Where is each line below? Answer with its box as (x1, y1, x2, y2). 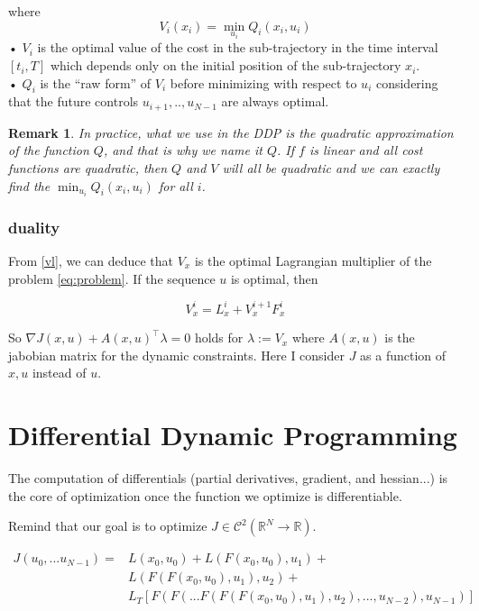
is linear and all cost (309, 141, 423, 160)
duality (8, 215, 60, 238)
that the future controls (8, 92, 139, 111)
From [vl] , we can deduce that (8, 251, 174, 269)
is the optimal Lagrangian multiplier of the (194, 251, 432, 269)
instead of (32, 363, 87, 382)
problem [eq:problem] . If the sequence (8, 269, 216, 287)
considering (375, 73, 438, 92)
